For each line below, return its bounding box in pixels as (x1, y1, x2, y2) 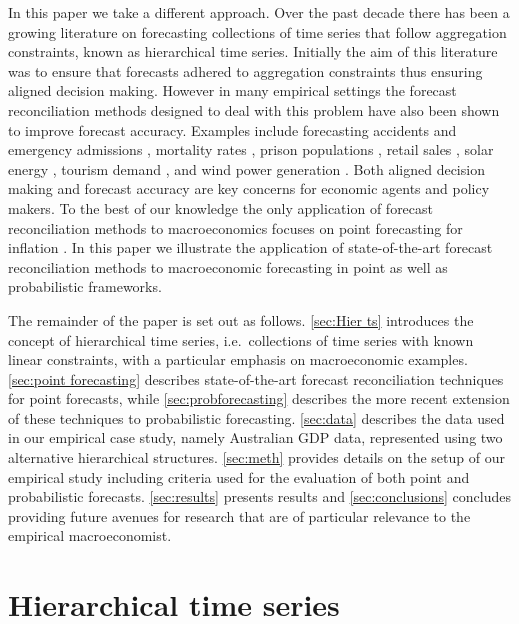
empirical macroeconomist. (8, 525, 172, 546)
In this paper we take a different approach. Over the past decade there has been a (8, 2, 510, 22)
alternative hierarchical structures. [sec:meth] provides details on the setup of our (8, 447, 505, 468)
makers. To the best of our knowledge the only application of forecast (8, 197, 434, 218)
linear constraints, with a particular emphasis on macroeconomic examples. (8, 349, 468, 370)
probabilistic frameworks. (8, 276, 162, 297)
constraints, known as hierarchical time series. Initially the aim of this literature (8, 41, 498, 62)
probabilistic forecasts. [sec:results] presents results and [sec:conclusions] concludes (8, 486, 511, 507)
